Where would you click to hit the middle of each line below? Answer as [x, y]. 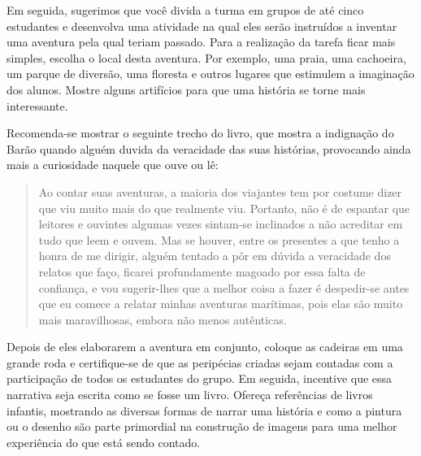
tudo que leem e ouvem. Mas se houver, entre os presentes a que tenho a [219, 239]
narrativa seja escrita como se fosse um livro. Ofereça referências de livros [190, 395]
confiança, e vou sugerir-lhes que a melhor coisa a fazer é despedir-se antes [224, 287]
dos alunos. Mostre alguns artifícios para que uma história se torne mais [186, 89]
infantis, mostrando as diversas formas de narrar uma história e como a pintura [204, 410]
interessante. [37, 105]
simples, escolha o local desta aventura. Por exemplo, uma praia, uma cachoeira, [206, 57]
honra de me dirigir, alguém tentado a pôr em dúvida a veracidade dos [215, 256]
